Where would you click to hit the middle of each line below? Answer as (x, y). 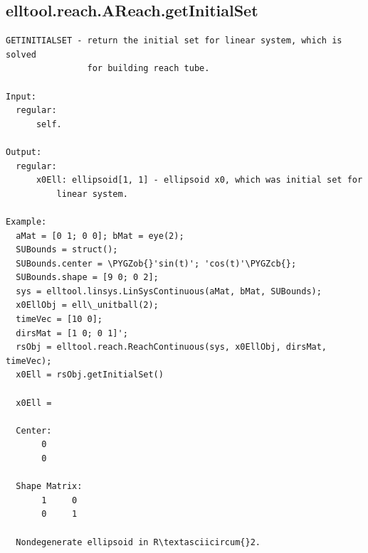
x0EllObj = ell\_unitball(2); (87, 305)
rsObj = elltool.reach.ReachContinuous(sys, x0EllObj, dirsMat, (172, 347)
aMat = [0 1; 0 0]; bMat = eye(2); (100, 236)
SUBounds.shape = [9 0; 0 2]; (87, 278)
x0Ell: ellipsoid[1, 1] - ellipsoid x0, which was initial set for (199, 180)
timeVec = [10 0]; (59, 320)
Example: (26, 221)
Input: (21, 96)
